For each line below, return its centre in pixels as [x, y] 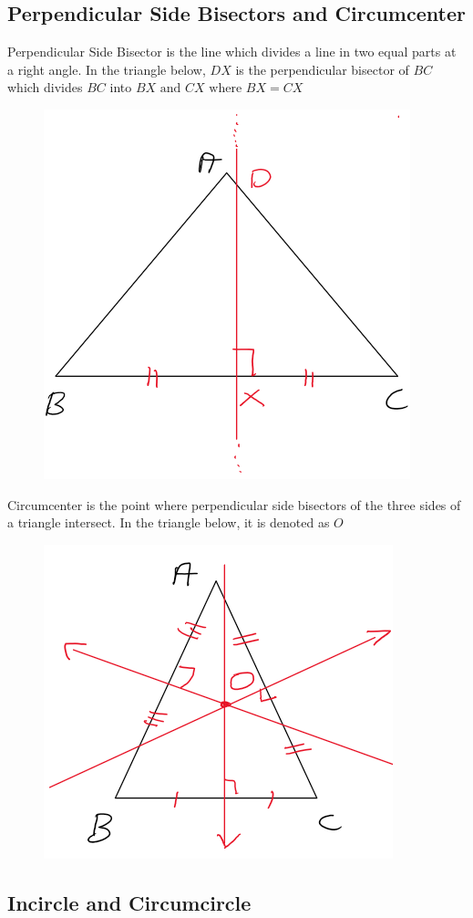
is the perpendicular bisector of [322, 69]
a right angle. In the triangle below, [107, 69]
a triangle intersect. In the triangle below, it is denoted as [169, 522]
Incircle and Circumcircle [129, 902]
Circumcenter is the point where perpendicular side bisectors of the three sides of [234, 504]
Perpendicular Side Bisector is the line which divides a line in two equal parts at [232, 52]
